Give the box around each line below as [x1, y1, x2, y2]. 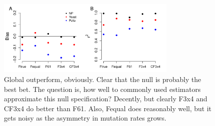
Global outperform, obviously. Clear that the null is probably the [4, 74, 201, 84]
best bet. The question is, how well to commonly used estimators [4, 84, 201, 94]
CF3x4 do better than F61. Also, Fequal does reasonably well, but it [4, 103, 212, 113]
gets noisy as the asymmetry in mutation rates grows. [4, 113, 167, 123]
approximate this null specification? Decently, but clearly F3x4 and [4, 93, 208, 104]
